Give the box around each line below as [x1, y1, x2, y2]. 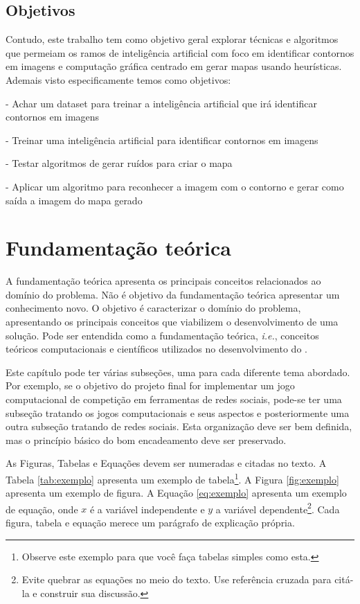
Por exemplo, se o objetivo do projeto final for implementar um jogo [6, 378, 295, 393]
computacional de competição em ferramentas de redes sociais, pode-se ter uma [6, 392, 342, 407]
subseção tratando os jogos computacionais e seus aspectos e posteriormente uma [6, 405, 350, 420]
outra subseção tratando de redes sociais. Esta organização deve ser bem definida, [6, 419, 352, 434]
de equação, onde [6, 501, 78, 516]
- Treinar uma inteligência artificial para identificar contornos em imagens [6, 132, 318, 147]
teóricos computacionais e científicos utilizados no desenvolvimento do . [6, 341, 307, 356]
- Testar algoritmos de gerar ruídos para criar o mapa [6, 156, 233, 170]
